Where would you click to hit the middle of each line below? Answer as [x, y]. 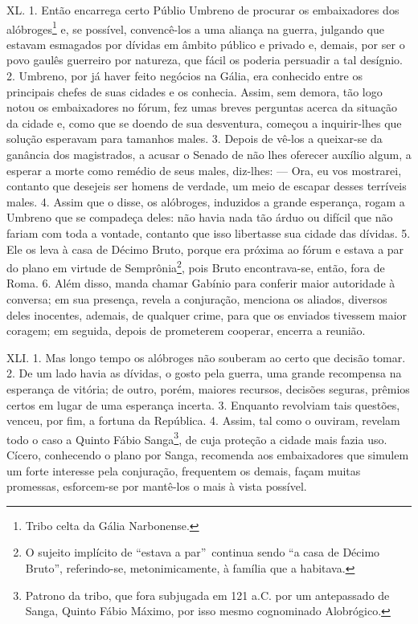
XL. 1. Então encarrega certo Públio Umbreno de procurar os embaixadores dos [203, 10]
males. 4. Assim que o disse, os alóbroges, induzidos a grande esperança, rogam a [206, 201]
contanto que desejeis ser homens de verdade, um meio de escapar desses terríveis [207, 186]
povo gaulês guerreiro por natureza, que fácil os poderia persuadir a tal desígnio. [205, 60]
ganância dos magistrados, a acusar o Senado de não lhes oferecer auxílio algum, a [209, 154]
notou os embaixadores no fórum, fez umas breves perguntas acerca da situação [202, 107]
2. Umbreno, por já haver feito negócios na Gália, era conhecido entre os [184, 76]
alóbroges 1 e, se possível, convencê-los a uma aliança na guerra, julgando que [195, 27]
